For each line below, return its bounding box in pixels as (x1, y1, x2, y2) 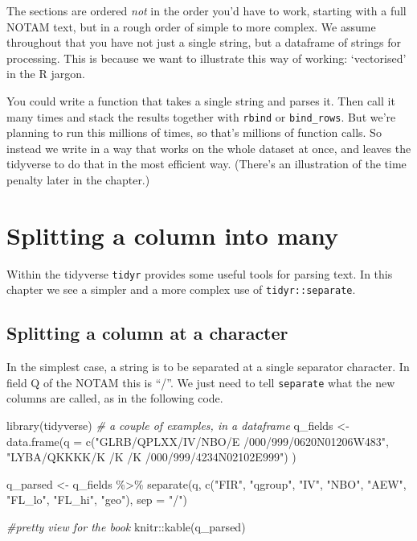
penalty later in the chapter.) (6, 171, 150, 188)
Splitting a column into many (6, 218, 339, 251)
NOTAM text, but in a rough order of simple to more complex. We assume (6, 18, 376, 35)
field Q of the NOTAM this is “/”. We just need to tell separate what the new (6, 374, 395, 390)
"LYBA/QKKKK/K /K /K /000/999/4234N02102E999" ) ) (6, 448, 296, 465)
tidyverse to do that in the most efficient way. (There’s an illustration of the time (6, 155, 407, 172)
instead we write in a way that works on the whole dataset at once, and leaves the (6, 139, 411, 156)
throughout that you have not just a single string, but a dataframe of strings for (6, 34, 402, 51)
